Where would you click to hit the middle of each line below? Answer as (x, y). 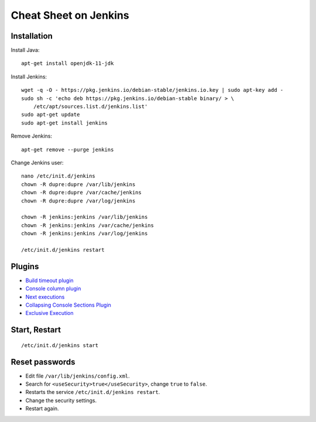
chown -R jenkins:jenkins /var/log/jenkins (85, 234)
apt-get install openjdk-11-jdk (68, 64)
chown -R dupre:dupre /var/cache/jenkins (81, 193)
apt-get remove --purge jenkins (68, 150)
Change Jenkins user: (37, 162)
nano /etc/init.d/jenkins (59, 176)
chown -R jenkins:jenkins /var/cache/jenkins (88, 225)
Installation (32, 36)
